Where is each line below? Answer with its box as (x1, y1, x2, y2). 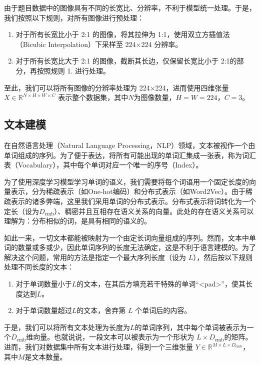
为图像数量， (133, 92, 176, 102)
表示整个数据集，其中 (58, 92, 128, 102)
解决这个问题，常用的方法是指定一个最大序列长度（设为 (4, 251, 186, 262)
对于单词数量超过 (15, 305, 72, 315)
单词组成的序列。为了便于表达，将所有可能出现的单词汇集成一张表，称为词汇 (4, 149, 256, 160)
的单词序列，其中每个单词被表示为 (134, 321, 247, 332)
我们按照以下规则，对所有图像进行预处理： (4, 12, 144, 22)
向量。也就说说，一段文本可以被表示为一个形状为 (33, 331, 194, 342)
